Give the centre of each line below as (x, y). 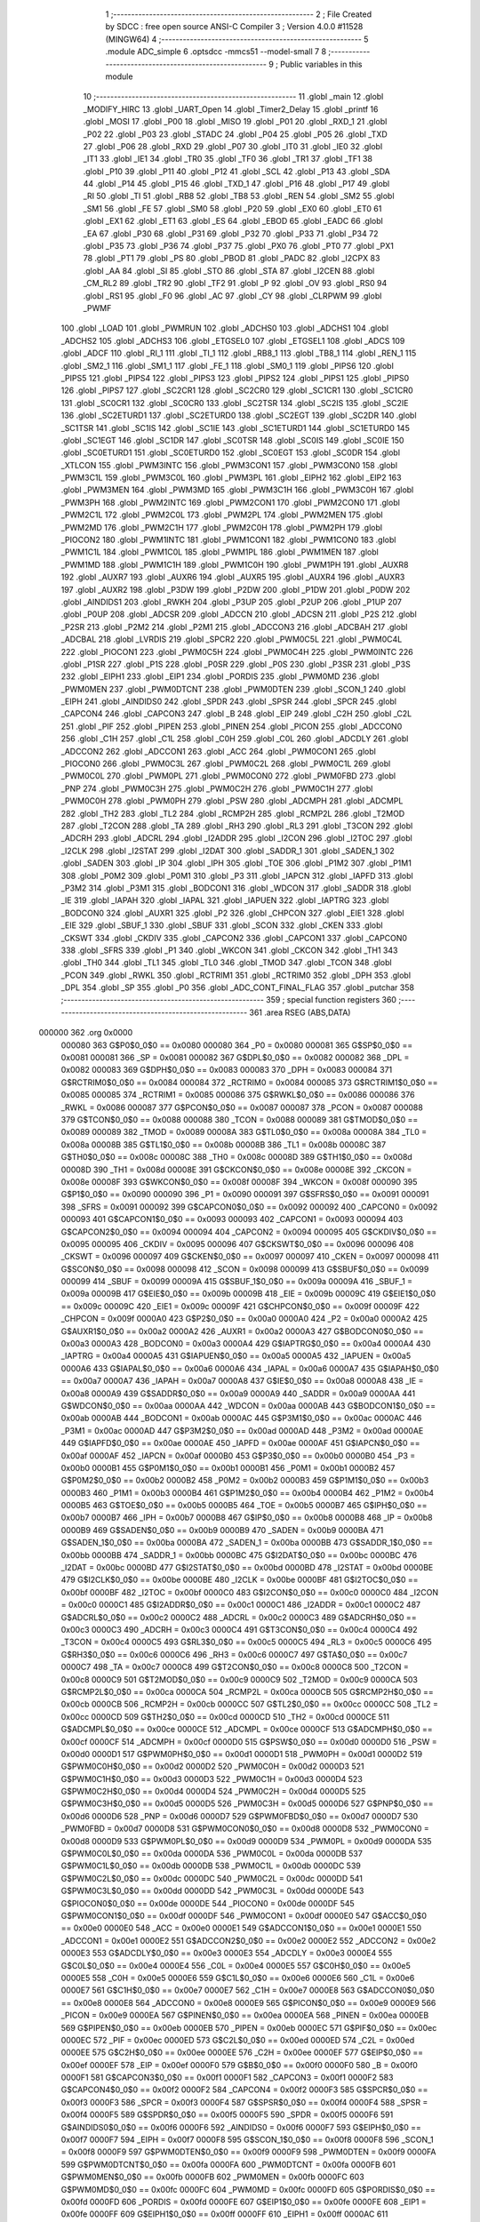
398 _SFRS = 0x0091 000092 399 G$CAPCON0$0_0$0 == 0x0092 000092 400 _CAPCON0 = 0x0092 (249, 1207)
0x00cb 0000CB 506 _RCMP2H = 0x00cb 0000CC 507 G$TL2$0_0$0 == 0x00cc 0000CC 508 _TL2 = (250, 1704)
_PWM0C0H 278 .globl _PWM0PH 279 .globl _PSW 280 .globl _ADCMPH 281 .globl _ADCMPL (232, 801)
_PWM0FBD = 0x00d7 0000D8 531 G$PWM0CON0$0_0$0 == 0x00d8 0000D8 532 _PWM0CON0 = (245, 1829)
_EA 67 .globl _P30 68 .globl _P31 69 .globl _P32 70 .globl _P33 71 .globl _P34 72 (231, 233)
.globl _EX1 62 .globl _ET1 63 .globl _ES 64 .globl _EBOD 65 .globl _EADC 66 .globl (233, 221)
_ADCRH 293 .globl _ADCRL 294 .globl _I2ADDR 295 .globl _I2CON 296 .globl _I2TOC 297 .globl (236, 838)
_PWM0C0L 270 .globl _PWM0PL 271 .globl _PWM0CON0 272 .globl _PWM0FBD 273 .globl (228, 776)
